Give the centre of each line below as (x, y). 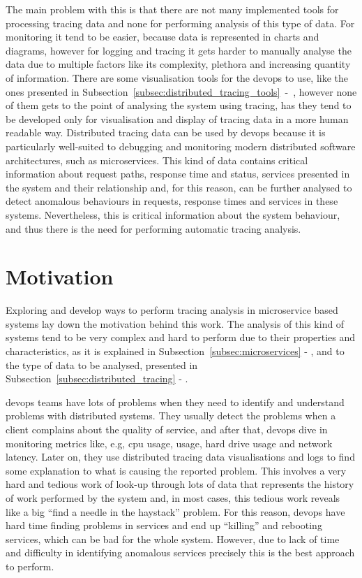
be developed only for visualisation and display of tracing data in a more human (177, 118)
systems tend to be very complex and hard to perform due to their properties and (181, 337)
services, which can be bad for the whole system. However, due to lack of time (173, 539)
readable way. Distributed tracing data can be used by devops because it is (166, 132)
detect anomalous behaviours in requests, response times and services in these (172, 201)
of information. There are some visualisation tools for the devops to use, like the (177, 77)
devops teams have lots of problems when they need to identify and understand (175, 402)
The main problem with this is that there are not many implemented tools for (172, 9)
